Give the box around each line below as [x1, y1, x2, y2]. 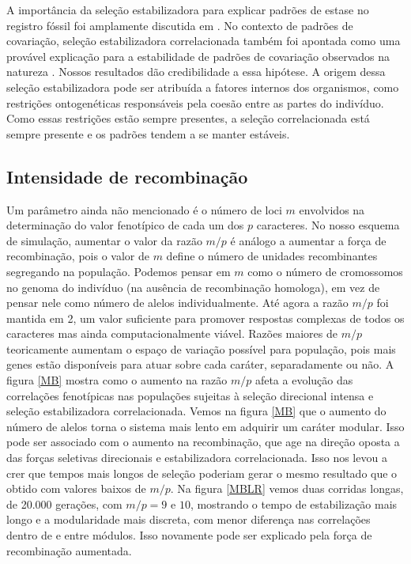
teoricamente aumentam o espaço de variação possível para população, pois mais [6, 340, 396, 357]
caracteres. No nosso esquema [256, 217, 400, 233]
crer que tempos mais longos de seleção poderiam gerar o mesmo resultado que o [6, 464, 398, 481]
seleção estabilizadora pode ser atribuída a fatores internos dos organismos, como [6, 78, 399, 95]
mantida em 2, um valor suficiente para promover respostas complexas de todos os [6, 309, 405, 326]
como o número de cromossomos [247, 263, 403, 279]
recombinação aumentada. [6, 542, 132, 558]
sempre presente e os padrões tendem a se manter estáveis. [6, 125, 290, 142]
